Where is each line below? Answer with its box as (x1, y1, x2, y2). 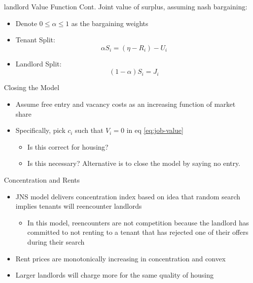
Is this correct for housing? (27, 141, 108, 152)
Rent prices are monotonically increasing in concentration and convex (15, 253, 226, 263)
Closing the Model (4, 82, 60, 93)
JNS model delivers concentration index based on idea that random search (15, 191, 240, 201)
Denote (15, 18, 37, 28)
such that (75, 125, 104, 135)
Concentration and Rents (4, 174, 80, 185)
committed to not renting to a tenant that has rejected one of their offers (27, 227, 249, 237)
